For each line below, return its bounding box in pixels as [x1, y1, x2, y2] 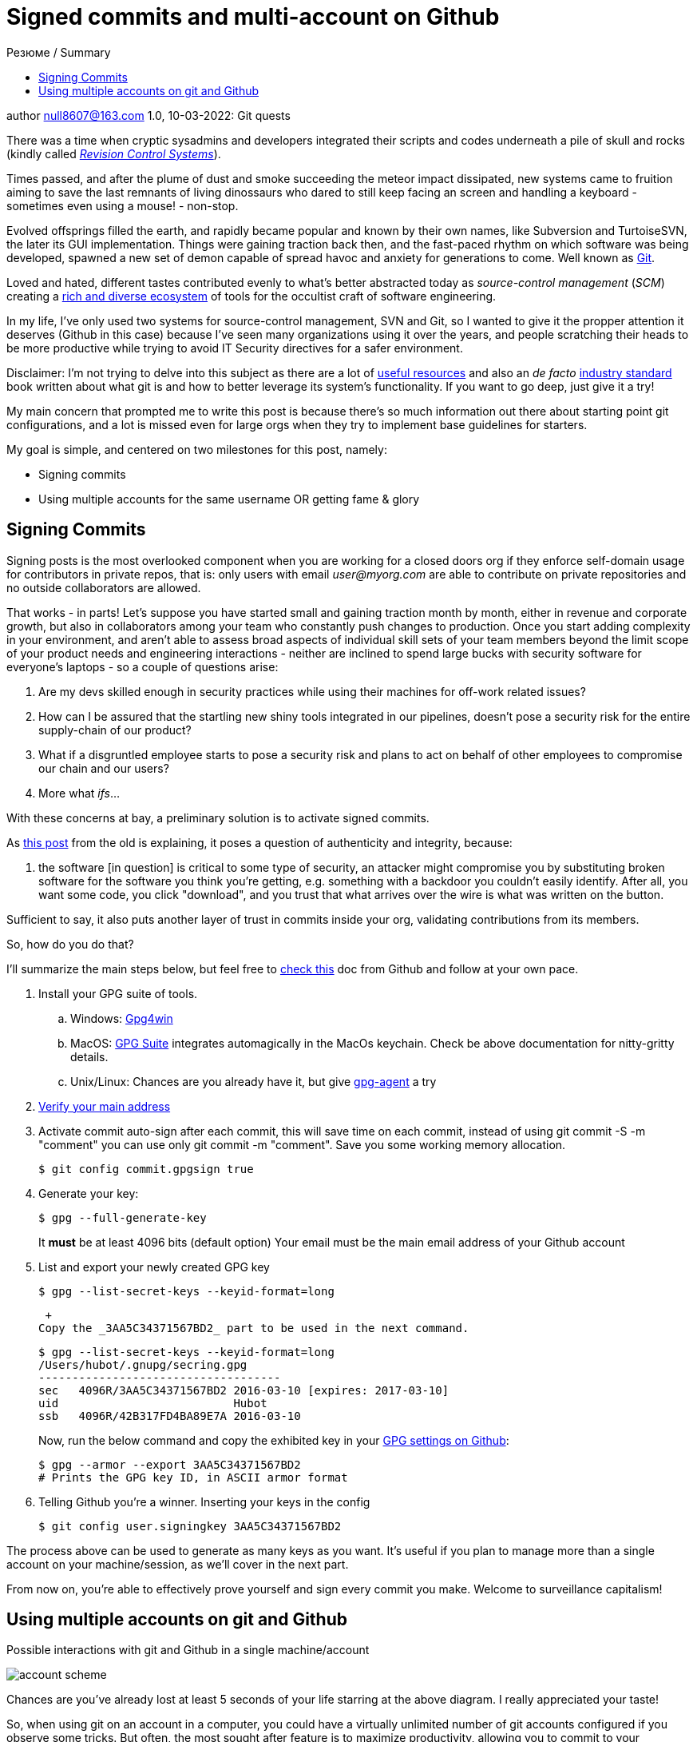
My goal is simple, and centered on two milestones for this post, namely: [6, 442, 387, 456]
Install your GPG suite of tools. [38, 986, 198, 1000]
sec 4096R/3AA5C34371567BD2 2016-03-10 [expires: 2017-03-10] [38, 1383, 449, 1397]
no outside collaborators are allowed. [6, 580, 201, 595]
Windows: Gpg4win [70, 1011, 173, 1025]
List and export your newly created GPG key [38, 1259, 270, 1274]
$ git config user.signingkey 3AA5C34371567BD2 [38, 1519, 342, 1533]
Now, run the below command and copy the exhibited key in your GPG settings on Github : [38, 1433, 509, 1447]
